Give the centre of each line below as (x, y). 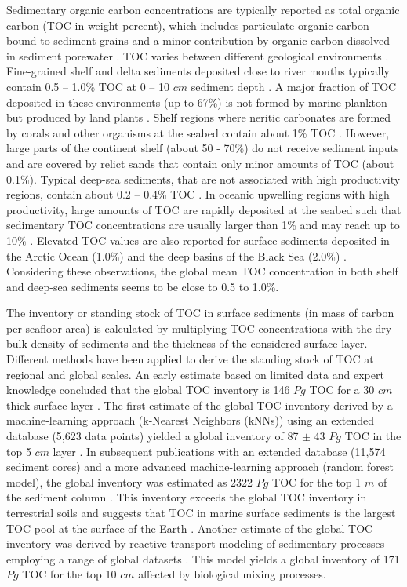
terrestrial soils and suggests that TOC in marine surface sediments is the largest (201, 512)
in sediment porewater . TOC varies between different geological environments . (198, 55)
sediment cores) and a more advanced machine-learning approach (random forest (200, 467)
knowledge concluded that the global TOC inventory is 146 (148, 390)
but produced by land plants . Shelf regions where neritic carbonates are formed (199, 117)
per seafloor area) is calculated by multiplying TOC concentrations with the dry (199, 328)
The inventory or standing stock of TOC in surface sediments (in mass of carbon (200, 313)
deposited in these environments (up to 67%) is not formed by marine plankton (197, 102)
